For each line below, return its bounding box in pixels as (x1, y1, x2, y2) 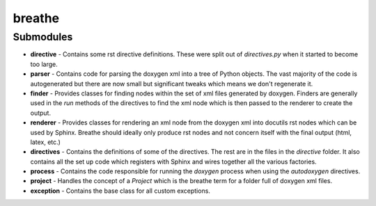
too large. (30, 60, 58, 68)
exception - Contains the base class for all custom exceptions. (30, 187, 210, 195)
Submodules (13, 31, 73, 43)
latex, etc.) (30, 138, 61, 146)
